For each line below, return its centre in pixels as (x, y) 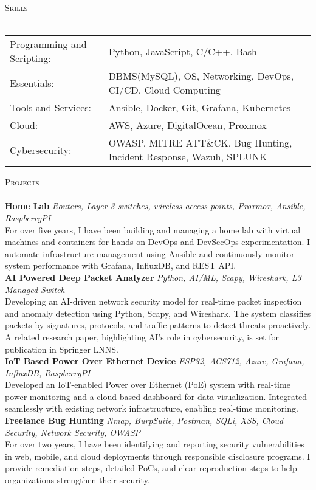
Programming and (48, 44)
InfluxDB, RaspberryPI (48, 372)
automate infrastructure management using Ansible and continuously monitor (150, 253)
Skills (16, 7)
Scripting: (30, 58)
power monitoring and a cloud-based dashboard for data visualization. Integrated (156, 396)
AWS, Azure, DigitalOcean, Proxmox (187, 125)
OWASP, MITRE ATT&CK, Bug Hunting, (200, 143)
